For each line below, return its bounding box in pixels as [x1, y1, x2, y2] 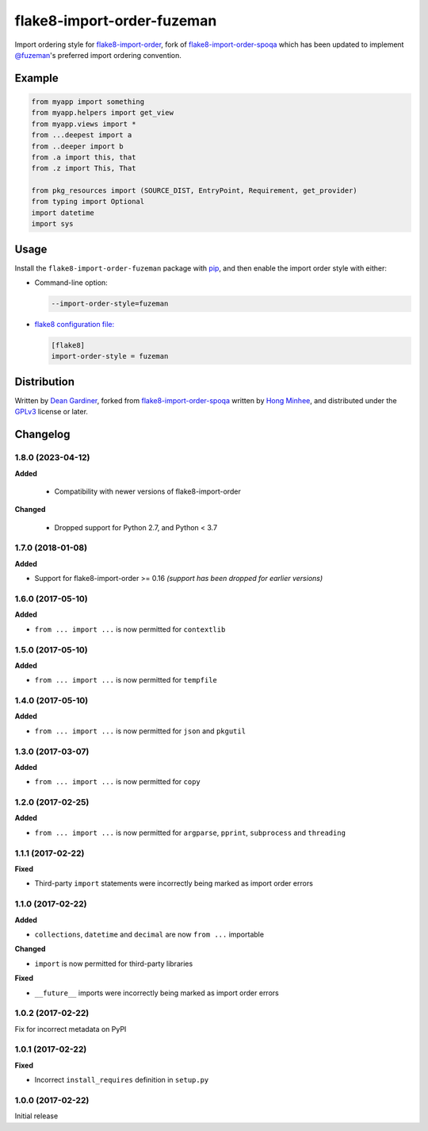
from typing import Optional [31, 197, 145, 206]
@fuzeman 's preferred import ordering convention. [14, 50, 182, 60]
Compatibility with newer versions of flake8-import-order [54, 487, 241, 496]
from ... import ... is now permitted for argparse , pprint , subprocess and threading [34, 828, 346, 837]
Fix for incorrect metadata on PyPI [14, 1024, 127, 1033]
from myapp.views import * [31, 119, 136, 129]
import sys [31, 219, 74, 229]
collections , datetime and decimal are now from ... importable [34, 929, 265, 939]
